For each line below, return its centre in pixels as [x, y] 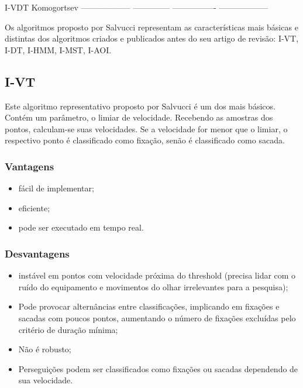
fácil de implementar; [56, 188]
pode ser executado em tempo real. [81, 227]
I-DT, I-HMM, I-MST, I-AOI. [58, 49]
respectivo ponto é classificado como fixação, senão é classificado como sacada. [145, 140]
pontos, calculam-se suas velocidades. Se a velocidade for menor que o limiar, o [146, 128]
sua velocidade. [46, 380]
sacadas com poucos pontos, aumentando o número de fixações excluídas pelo [157, 317]
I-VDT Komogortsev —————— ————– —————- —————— [137, 7]
